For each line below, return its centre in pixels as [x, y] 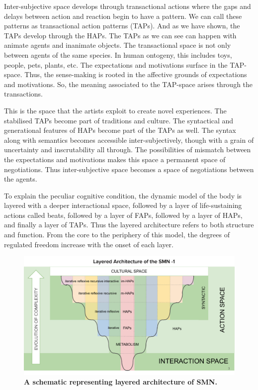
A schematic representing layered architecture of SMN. [121, 382]
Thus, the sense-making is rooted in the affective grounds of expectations [136, 74]
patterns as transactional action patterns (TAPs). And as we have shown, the [122, 26]
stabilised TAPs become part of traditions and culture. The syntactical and [119, 120]
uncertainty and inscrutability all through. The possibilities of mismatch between [128, 149]
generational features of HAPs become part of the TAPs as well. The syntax [120, 130]
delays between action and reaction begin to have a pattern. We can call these [123, 16]
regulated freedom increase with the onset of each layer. [89, 244]
